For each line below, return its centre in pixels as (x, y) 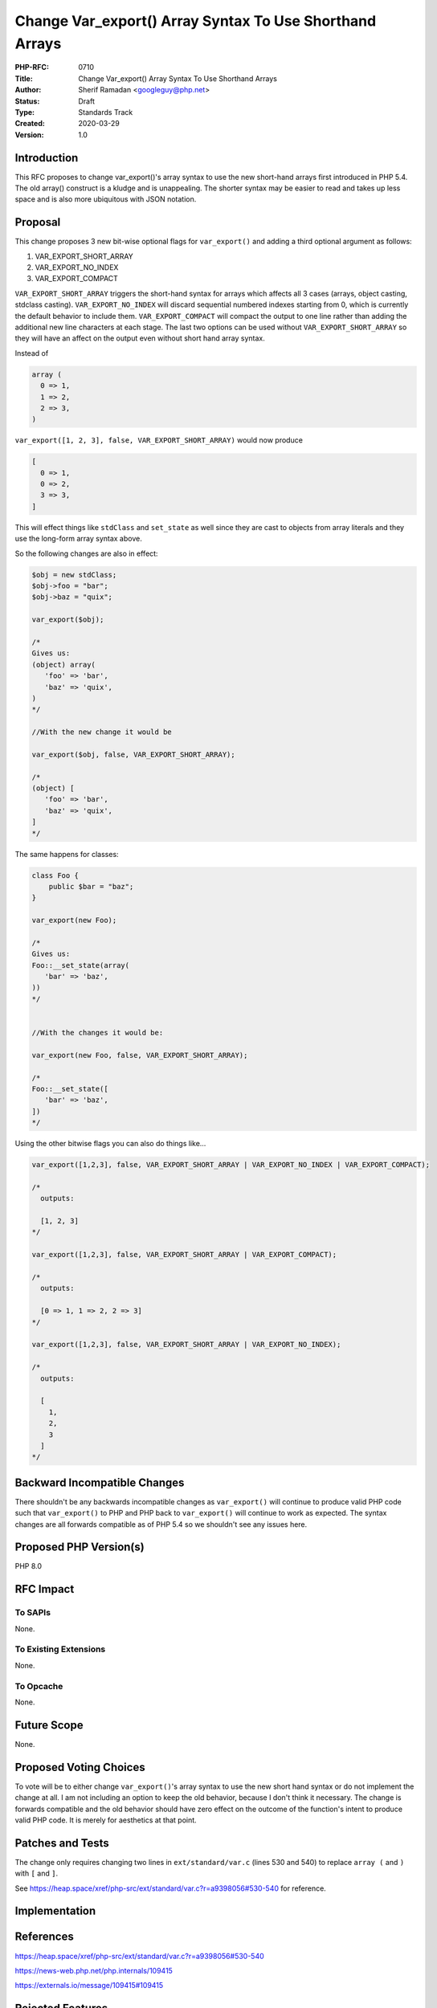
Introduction (47, 158)
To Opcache (39, 1686)
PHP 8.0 (29, 1566)
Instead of (32, 353)
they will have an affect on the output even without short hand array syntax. (140, 338)
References (44, 1937)
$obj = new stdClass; (74, 575)
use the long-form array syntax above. (78, 539)
